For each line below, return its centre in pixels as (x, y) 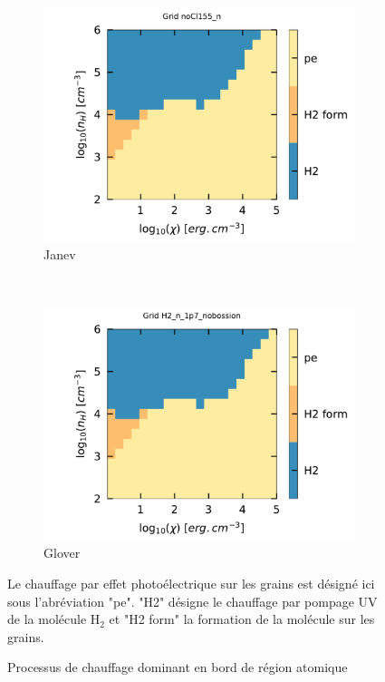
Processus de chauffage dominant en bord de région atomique (178, 667)
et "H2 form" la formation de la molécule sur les (242, 619)
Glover (62, 553)
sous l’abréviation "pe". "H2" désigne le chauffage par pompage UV (192, 601)
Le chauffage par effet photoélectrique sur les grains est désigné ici (191, 583)
